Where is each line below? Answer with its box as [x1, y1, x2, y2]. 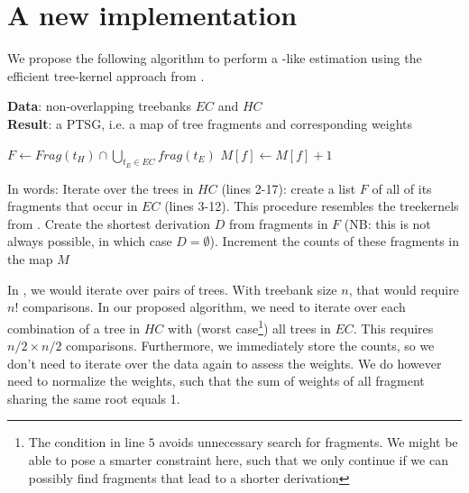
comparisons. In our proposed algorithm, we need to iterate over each [22, 297, 406, 316]
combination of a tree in [7, 318, 141, 337]
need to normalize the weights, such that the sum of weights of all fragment [7, 371, 425, 390]
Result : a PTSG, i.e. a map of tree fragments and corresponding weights [7, 114, 413, 132]
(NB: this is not [344, 214, 431, 233]
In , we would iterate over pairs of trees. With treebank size [7, 279, 337, 298]
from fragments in [229, 214, 328, 233]
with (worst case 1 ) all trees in [168, 315, 331, 337]
